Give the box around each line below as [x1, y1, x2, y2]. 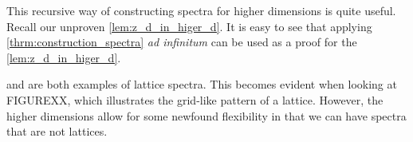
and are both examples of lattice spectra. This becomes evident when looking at [6, 76, 397, 93]
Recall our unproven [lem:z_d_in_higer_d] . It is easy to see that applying [6, 18, 372, 34]
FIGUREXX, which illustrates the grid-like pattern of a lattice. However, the [6, 91, 383, 108]
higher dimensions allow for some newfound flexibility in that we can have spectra [6, 107, 407, 124]
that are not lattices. [6, 123, 108, 140]
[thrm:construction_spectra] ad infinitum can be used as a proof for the [6, 34, 357, 50]
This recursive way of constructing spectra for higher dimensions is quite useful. [6, 2, 396, 18]
